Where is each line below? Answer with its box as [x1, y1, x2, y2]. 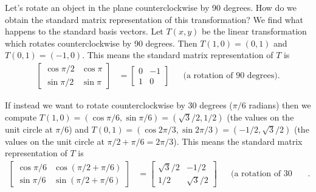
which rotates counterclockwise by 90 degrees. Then [5, 36, 197, 49]
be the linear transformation [201, 25, 307, 38]
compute [5, 110, 37, 123]
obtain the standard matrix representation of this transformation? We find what [5, 13, 303, 25]
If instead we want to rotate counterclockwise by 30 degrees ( [5, 99, 233, 111]
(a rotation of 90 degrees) [183, 71, 278, 80]
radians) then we [249, 99, 311, 111]
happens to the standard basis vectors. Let [5, 25, 163, 38]
